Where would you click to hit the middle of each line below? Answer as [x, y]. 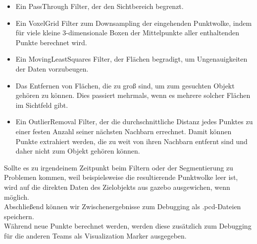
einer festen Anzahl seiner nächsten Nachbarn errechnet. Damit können [124, 131]
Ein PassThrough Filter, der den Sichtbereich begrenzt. [100, 6]
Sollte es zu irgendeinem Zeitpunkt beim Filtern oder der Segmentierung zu [119, 167]
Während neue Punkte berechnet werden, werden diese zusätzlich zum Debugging [128, 226]
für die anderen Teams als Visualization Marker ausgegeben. [95, 235]
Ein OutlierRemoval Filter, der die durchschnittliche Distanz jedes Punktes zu [134, 122]
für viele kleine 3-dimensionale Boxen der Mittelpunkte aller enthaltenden [127, 33]
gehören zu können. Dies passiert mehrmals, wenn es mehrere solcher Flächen [133, 95]
